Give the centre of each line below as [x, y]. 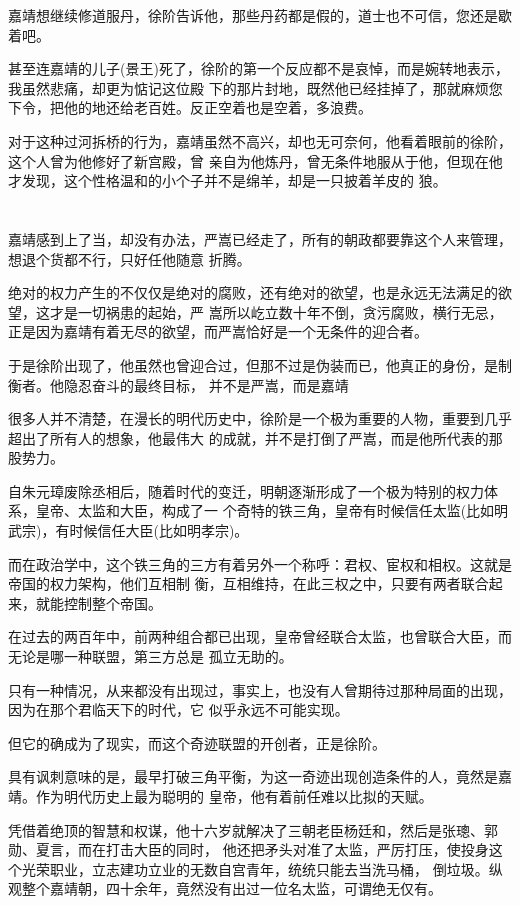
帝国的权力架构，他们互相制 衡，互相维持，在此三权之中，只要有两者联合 [248, 583]
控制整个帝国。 [112, 602]
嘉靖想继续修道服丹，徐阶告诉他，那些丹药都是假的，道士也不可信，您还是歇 [260, 15]
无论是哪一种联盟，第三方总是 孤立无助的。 [150, 656]
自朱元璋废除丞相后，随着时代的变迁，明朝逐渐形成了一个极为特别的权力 [246, 490]
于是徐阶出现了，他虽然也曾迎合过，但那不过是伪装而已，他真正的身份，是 [253, 364]
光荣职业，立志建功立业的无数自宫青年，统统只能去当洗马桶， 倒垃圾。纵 [262, 868]
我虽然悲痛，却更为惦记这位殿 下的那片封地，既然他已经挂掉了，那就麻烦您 [255, 87]
